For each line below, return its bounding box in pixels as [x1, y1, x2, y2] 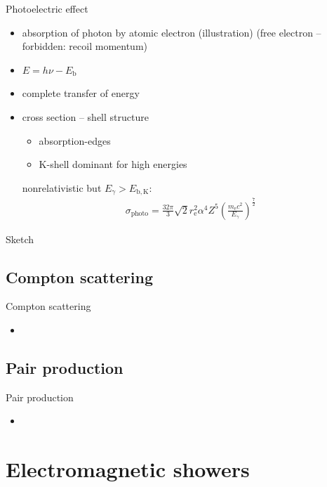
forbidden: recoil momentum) [22, 39, 148, 53]
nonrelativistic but [22, 180, 102, 195]
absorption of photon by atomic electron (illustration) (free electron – [22, 25, 321, 39]
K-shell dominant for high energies [39, 157, 187, 171]
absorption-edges [39, 133, 111, 148]
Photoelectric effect [6, 1, 88, 15]
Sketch [6, 231, 34, 246]
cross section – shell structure [22, 109, 149, 124]
